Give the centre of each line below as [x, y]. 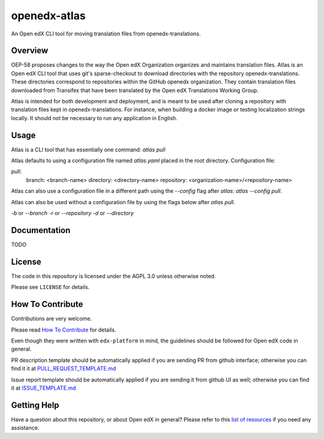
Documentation [41, 230]
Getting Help [35, 405]
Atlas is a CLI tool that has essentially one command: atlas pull [88, 150]
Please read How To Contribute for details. [64, 330]
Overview [30, 51]
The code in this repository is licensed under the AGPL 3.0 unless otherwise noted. [113, 276]
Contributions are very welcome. [52, 319]
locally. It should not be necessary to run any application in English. [94, 118]
